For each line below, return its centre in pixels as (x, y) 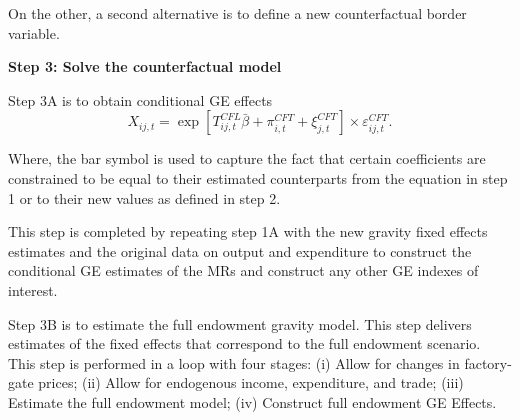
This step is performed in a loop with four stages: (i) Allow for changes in (234, 362)
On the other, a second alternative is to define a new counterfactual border (237, 13)
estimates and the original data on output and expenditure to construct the (240, 250)
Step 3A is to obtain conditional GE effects (140, 99)
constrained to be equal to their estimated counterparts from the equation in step (258, 177)
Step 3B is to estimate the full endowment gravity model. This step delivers (240, 323)
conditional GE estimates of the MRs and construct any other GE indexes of (243, 270)
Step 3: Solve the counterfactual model (145, 66)
